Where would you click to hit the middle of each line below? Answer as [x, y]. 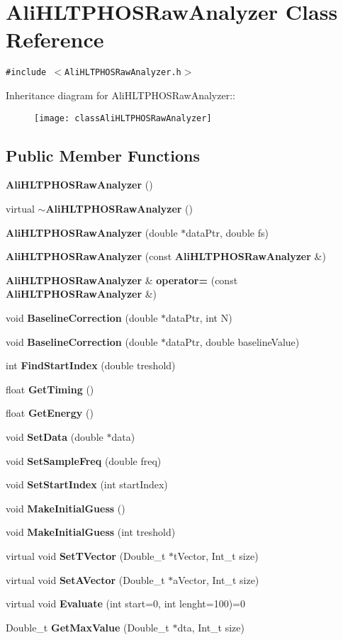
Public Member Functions [103, 155]
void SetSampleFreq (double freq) [84, 460]
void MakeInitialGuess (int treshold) [91, 532]
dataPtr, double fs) [227, 232]
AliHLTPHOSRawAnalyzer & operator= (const [122, 280]
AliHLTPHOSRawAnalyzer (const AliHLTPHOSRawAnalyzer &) [166, 256]
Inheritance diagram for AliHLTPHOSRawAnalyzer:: [120, 95]
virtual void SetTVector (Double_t [86, 555]
